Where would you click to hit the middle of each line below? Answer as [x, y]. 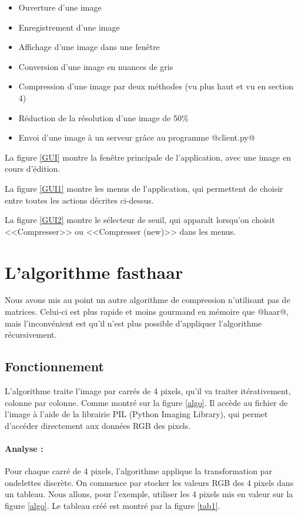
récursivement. [31, 334]
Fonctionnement [54, 366]
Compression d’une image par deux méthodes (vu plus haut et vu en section [156, 86]
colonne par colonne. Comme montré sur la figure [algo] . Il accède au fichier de [146, 402]
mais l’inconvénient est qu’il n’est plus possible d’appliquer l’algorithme [133, 323]
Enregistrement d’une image [69, 27]
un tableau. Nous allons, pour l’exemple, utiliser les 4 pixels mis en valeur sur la [149, 494]
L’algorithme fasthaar [94, 272]
